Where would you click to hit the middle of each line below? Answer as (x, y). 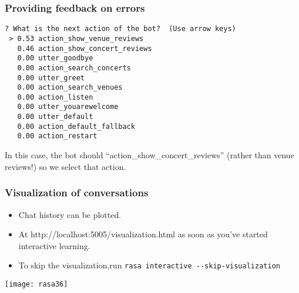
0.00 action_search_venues (70, 88)
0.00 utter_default (55, 117)
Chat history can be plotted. (70, 214)
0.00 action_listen (55, 97)
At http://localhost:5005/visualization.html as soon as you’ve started (143, 234)
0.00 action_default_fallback (76, 126)
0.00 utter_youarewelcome (68, 107)
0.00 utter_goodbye (55, 58)
